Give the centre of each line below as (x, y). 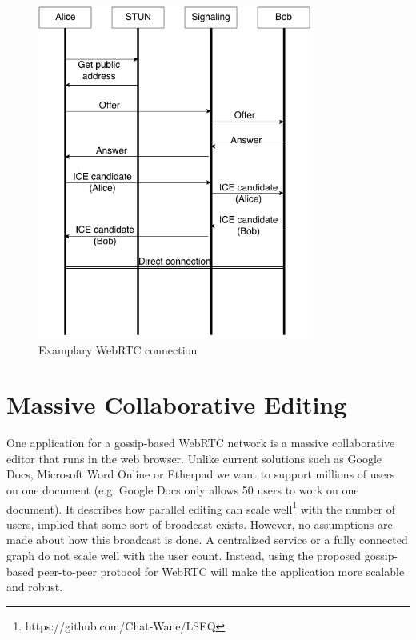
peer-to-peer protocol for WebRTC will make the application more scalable (221, 571)
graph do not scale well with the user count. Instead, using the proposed (184, 556)
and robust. (35, 587)
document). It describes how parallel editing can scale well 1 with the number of (201, 507)
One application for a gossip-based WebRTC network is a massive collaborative (201, 443)
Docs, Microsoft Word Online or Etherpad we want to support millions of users (201, 474)
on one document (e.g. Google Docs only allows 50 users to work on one (183, 490)
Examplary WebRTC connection (118, 349)
